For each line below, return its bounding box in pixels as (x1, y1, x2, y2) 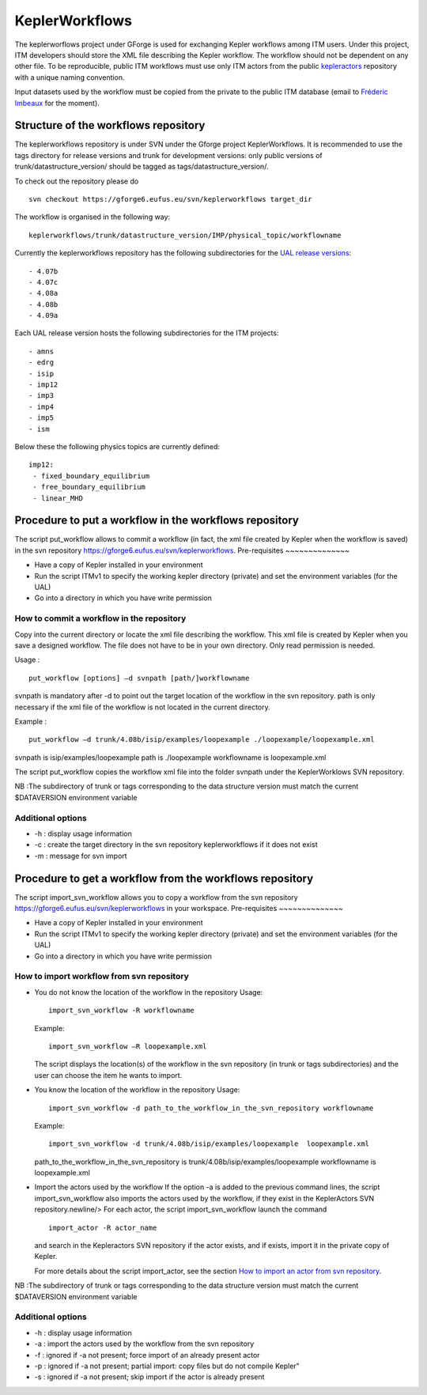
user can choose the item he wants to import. (34, 1070, 183, 1079)
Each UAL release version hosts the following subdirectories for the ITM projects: (14, 328, 279, 338)
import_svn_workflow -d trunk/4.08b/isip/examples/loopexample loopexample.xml (48, 1140, 370, 1148)
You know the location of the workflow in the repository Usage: (34, 1085, 240, 1094)
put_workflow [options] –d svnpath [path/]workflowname (28, 673, 250, 682)
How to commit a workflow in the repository (14, 613, 187, 624)
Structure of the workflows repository (14, 119, 206, 132)
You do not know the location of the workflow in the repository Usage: (34, 987, 263, 996)
